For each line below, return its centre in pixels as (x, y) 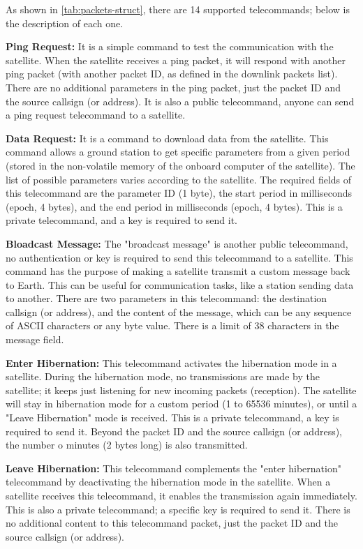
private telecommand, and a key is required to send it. (121, 220)
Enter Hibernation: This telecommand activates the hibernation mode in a (171, 362)
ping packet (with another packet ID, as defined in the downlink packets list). (172, 74)
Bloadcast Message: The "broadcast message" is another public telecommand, (177, 243)
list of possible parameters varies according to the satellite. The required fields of (179, 179)
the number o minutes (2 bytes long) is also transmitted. (127, 445)
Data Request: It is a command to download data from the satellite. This (167, 138)
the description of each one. (65, 23)
